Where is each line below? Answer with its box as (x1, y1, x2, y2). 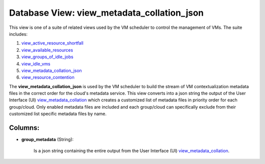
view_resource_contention (21, 74, 75, 80)
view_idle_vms (21, 61, 51, 67)
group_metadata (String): (21, 137, 74, 142)
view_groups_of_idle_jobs (21, 54, 74, 60)
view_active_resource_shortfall (21, 40, 83, 46)
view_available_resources (21, 47, 73, 53)
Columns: (9, 124, 40, 132)
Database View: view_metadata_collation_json (9, 7, 204, 18)
